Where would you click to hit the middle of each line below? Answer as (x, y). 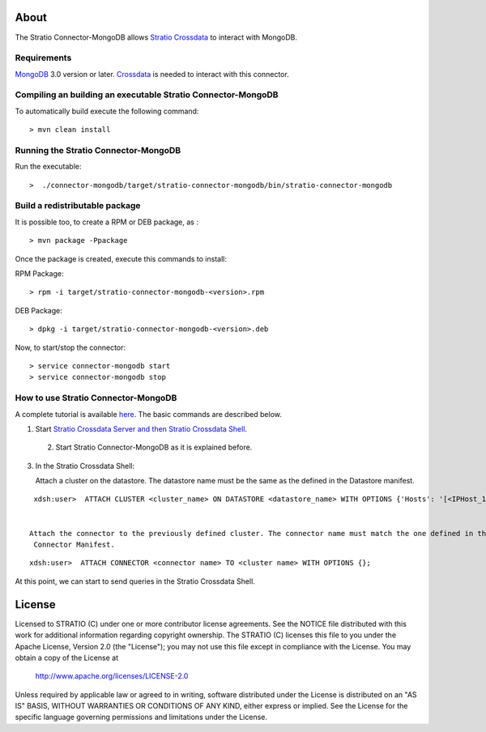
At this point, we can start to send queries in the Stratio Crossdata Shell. (135, 581)
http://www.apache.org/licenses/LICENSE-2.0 (112, 676)
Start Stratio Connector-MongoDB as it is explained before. (154, 447)
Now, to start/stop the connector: (70, 347)
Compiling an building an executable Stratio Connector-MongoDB (147, 95)
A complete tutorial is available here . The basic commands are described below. (149, 414)
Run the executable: (48, 167)
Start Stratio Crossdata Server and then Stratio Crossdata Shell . (141, 428)
